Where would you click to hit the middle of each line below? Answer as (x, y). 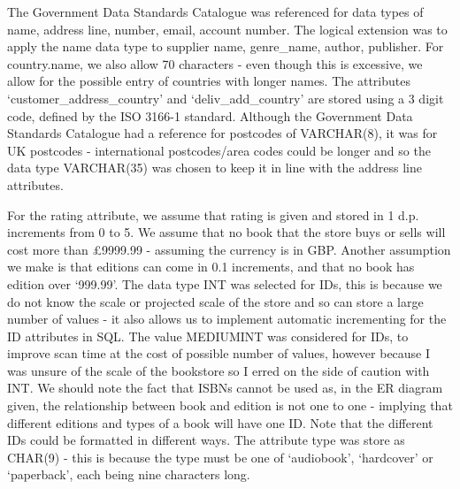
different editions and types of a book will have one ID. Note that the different (220, 422)
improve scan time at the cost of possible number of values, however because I (219, 353)
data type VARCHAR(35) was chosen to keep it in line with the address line (215, 168)
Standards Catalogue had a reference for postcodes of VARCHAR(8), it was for (222, 133)
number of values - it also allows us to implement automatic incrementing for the (227, 319)
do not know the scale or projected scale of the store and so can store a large (215, 301)
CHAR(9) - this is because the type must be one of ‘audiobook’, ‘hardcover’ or (220, 457)
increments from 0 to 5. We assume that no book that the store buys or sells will (226, 232)
